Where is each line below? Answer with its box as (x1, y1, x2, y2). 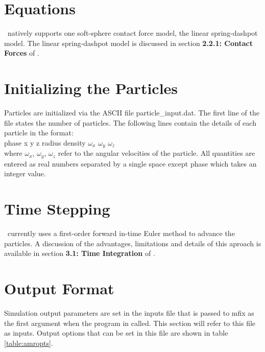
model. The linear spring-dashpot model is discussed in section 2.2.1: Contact (4, 37, 253, 48)
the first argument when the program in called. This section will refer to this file (4, 317, 256, 328)
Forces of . (4, 48, 39, 58)
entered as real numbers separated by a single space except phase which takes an (4, 158, 257, 169)
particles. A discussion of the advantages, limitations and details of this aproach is (4, 238, 261, 248)
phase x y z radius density (4, 137, 86, 148)
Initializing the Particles (4, 78, 178, 99)
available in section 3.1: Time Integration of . (4, 248, 155, 259)
